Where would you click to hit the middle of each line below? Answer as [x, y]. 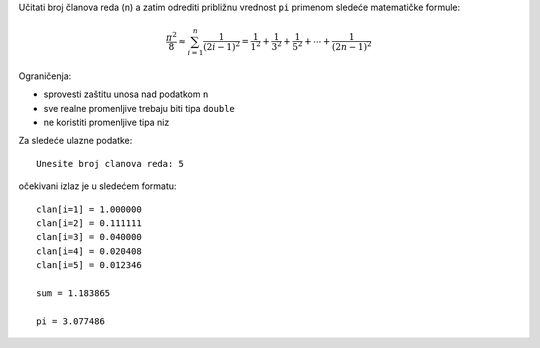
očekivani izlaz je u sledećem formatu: [97, 186]
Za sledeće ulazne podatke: [75, 141]
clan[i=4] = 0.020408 [89, 251]
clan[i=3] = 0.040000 [89, 237]
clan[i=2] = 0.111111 [89, 223]
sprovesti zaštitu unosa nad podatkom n [126, 94]
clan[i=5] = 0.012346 [89, 265]
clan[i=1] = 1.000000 [89, 209]
